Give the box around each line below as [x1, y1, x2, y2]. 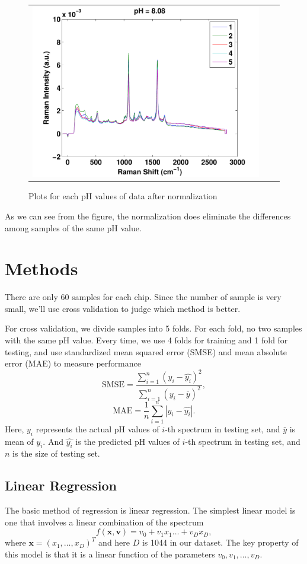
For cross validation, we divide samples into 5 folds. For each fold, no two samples [5, 322, 302, 334]
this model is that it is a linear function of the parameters [5, 548, 215, 560]
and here [98, 536, 130, 549]
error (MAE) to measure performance [5, 357, 141, 369]
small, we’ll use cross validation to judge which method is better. [5, 302, 241, 314]
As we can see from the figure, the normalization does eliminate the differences [5, 209, 291, 222]
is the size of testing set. [12, 447, 100, 460]
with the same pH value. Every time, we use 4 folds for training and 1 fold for [5, 334, 288, 346]
